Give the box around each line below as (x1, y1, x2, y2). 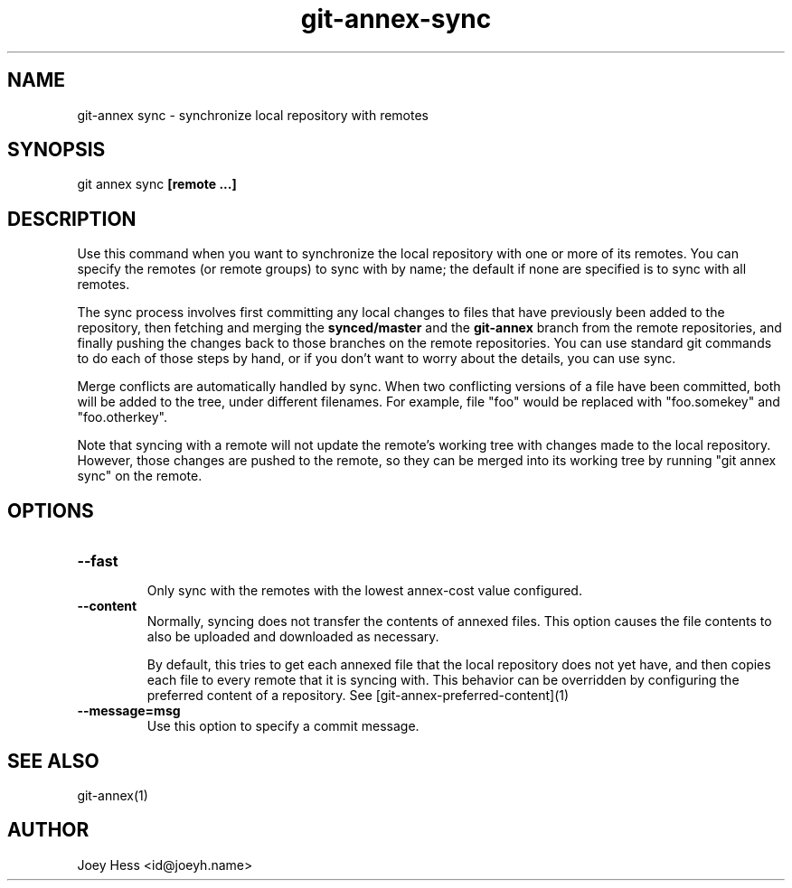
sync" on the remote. (77, 468, 203, 484)
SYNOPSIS (7, 138, 106, 162)
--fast (77, 552, 118, 571)
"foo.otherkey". (77, 409, 167, 425)
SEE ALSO (7, 749, 99, 772)
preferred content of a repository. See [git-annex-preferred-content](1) (146, 687, 570, 704)
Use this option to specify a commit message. (146, 718, 420, 734)
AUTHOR (7, 818, 90, 842)
